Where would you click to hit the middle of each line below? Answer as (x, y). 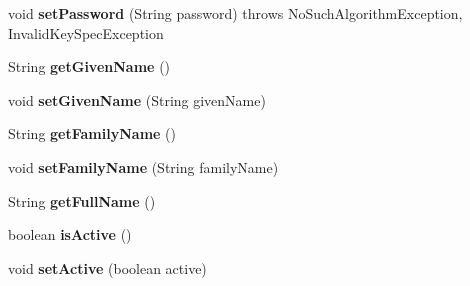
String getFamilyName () (92, 133)
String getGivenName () (89, 66)
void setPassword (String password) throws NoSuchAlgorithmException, (235, 13)
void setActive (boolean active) (107, 267)
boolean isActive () (70, 234)
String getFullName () (82, 200)
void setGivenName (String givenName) (137, 99)
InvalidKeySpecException (86, 32)
